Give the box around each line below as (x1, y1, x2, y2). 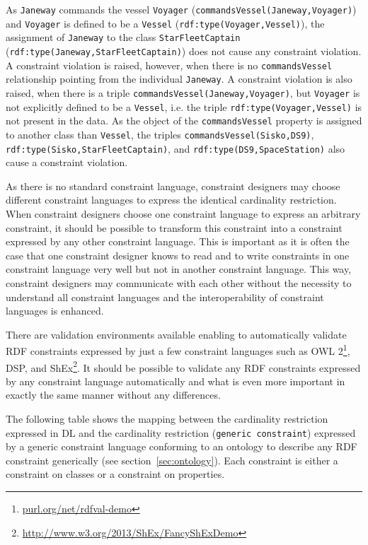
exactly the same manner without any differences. (6, 387, 221, 402)
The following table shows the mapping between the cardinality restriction (6, 411, 328, 426)
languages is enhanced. (6, 303, 104, 318)
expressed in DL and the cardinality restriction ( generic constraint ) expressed (6, 425, 356, 440)
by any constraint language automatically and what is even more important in (6, 373, 345, 388)
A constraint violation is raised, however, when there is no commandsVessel (6, 57, 333, 72)
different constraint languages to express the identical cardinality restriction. (6, 192, 337, 207)
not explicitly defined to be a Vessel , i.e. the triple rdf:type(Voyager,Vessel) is (6, 99, 362, 114)
